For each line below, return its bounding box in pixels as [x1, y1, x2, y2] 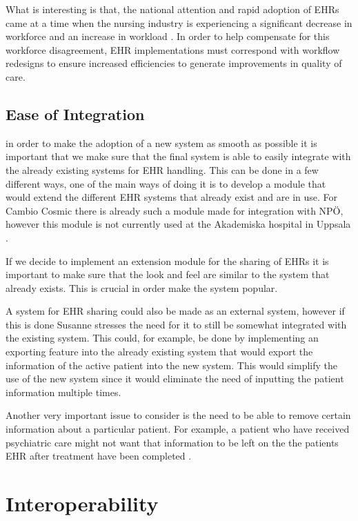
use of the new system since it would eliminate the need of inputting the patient [6, 371, 344, 386]
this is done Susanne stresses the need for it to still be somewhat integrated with [6, 317, 347, 331]
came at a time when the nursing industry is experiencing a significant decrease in [6, 15, 352, 30]
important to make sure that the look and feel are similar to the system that [6, 267, 330, 282]
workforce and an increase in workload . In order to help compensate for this [6, 29, 330, 43]
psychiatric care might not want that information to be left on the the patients [6, 435, 339, 449]
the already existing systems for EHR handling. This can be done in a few [6, 162, 319, 177]
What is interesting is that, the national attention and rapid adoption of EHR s [6, 2, 339, 16]
